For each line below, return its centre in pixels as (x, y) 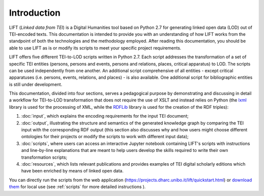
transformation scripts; (44, 157)
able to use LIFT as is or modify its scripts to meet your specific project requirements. (95, 48)
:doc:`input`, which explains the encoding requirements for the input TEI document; (105, 116)
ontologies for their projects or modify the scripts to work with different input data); (105, 137)
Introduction (35, 13)
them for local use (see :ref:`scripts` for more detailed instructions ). (77, 187)
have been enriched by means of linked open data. (72, 171)
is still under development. (36, 84)
